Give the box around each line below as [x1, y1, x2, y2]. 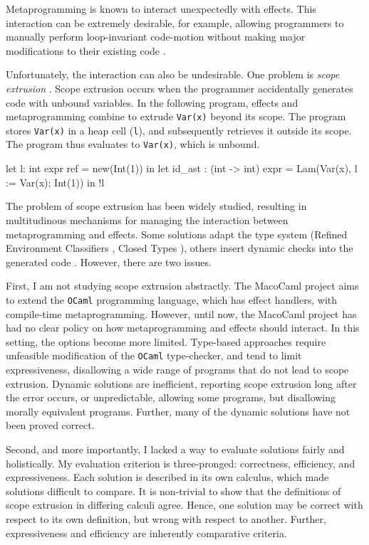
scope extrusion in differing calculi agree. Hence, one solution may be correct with [6, 497, 363, 512]
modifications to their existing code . [6, 43, 166, 58]
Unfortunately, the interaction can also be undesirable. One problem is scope [6, 67, 340, 82]
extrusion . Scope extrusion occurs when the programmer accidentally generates [6, 80, 353, 95]
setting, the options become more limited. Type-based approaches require [6, 334, 326, 349]
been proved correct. [6, 418, 95, 433]
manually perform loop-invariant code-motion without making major [6, 29, 306, 44]
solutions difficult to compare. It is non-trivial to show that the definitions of [6, 483, 341, 498]
